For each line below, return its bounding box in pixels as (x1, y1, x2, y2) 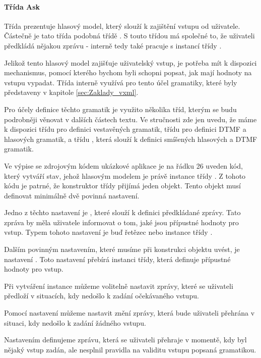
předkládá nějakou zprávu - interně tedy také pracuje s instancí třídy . (4, 40, 222, 50)
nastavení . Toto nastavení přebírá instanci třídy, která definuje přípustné (4, 253, 231, 264)
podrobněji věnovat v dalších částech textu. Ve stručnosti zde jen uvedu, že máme (4, 114, 257, 124)
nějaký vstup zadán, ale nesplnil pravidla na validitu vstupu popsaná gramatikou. (4, 344, 256, 354)
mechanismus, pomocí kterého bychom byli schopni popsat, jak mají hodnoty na (4, 67, 252, 78)
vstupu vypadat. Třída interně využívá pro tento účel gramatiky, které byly (4, 77, 237, 87)
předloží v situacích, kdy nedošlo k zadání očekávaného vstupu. (4, 290, 199, 301)
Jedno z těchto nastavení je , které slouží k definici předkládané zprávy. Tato (4, 207, 241, 218)
